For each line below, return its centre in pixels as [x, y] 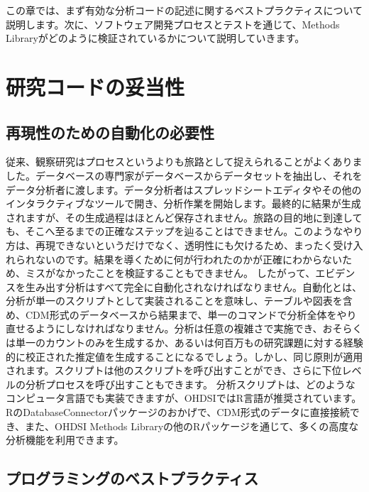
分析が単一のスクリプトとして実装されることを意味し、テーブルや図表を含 [179, 301]
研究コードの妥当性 [95, 86]
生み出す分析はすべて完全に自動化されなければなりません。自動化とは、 [194, 286]
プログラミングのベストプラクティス [132, 478]
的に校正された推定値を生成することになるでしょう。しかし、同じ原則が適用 [184, 356]
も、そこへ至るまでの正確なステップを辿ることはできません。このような [175, 231]
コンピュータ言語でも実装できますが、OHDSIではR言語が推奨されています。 [184, 398]
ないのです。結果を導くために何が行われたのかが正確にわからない [188, 259]
